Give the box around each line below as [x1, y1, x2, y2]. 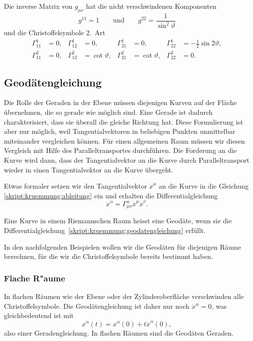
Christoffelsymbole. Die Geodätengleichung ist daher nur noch [4, 300, 190, 311]
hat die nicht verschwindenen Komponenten [85, 1, 217, 11]
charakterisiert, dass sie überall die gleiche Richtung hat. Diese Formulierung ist [4, 116, 243, 127]
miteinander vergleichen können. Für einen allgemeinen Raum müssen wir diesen [4, 135, 245, 146]
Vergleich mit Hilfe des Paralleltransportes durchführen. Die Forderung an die [4, 145, 237, 155]
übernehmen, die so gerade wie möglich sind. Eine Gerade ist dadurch [4, 107, 213, 117]
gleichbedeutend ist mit [4, 310, 74, 320]
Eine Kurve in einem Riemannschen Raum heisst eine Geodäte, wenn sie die [4, 215, 232, 226]
